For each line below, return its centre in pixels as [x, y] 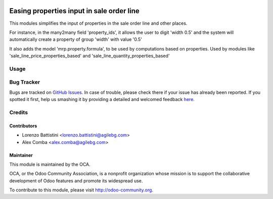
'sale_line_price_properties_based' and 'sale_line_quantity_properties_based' [89, 56]
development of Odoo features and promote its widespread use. [76, 181]
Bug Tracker [25, 82]
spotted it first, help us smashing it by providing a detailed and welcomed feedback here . [102, 99]
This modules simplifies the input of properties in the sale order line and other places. [98, 23]
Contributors [23, 126]
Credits [18, 112]
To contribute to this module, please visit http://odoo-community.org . [81, 190]
